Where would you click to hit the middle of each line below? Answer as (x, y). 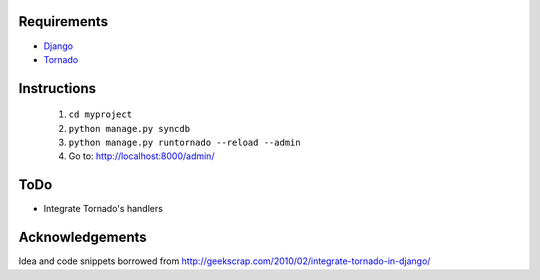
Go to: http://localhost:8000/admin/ (141, 156)
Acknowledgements (82, 237)
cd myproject (100, 114)
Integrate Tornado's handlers (103, 209)
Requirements (63, 21)
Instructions (57, 88)
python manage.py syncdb (129, 128)
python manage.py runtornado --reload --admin (184, 143)
